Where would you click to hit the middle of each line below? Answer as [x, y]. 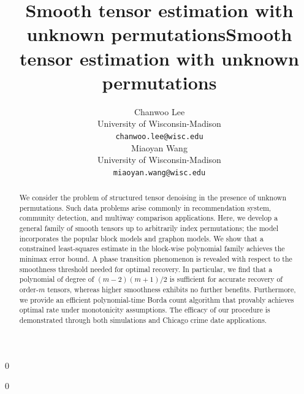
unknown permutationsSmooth [159, 34]
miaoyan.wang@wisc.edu [159, 172]
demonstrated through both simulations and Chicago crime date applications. [143, 320]
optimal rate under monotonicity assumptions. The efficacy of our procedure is [145, 310]
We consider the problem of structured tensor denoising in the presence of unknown [153, 198]
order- [29, 290]
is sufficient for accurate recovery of [226, 279]
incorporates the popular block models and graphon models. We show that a [141, 238]
